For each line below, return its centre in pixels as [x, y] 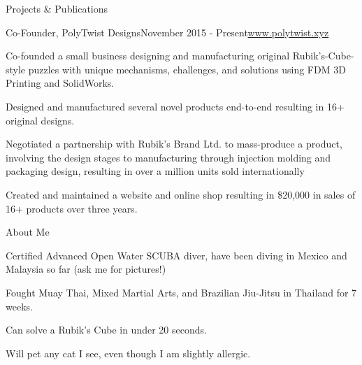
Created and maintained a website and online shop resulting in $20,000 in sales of [181, 194]
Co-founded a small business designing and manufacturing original [148, 56]
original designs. [40, 120]
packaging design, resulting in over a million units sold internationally [155, 171]
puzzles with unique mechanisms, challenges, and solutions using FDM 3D [187, 69]
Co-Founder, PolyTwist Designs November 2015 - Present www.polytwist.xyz [167, 32]
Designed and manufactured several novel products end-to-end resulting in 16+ [175, 106]
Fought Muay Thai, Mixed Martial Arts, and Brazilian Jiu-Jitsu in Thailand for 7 [181, 292]
